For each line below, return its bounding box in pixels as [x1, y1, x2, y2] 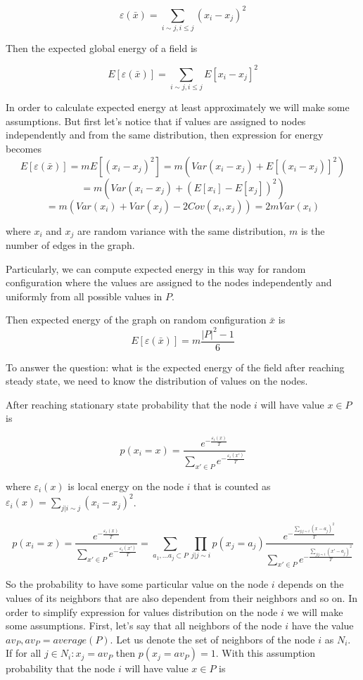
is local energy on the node [68, 479, 184, 494]
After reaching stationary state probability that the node [6, 397, 251, 411]
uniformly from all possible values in [6, 288, 163, 303]
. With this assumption [215, 646, 316, 660]
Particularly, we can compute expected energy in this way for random [6, 261, 306, 276]
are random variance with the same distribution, [77, 223, 286, 238]
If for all [6, 646, 42, 660]
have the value [291, 618, 354, 633]
